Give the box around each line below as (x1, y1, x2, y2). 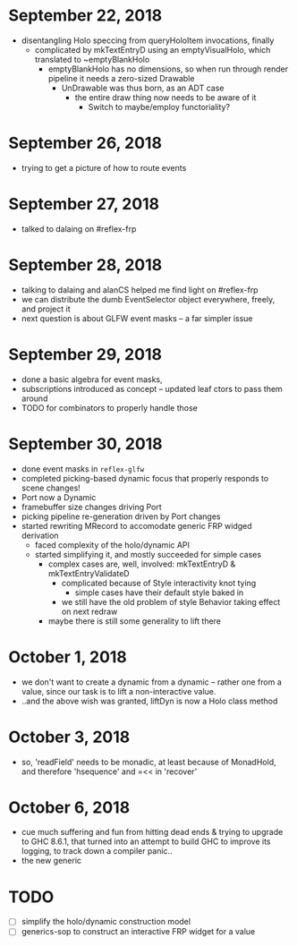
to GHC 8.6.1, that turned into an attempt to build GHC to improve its (21, 836, 271, 847)
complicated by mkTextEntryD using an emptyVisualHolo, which (34, 44, 271, 55)
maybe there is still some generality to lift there (47, 615, 221, 626)
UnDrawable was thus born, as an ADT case (61, 82, 225, 93)
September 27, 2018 (8, 194, 160, 215)
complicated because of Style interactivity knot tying (61, 577, 257, 588)
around (21, 393, 48, 404)
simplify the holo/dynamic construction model (21, 916, 191, 927)
